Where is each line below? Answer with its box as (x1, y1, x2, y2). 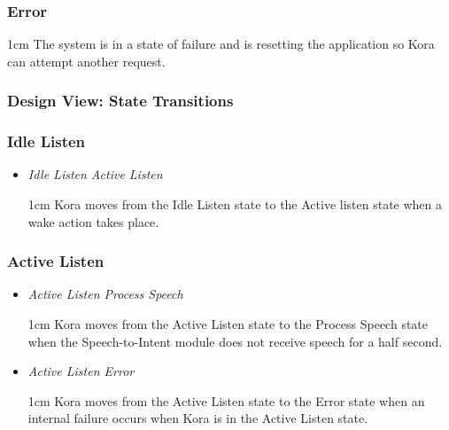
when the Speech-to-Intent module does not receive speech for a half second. (27, 332, 443, 350)
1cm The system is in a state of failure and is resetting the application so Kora (7, 35, 435, 53)
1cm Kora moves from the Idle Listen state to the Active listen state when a (27, 195, 443, 214)
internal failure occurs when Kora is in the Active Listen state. (27, 409, 368, 427)
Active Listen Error (27, 362, 135, 380)
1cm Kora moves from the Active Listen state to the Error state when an (27, 391, 425, 410)
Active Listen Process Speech (27, 285, 183, 303)
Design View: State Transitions (7, 90, 234, 112)
